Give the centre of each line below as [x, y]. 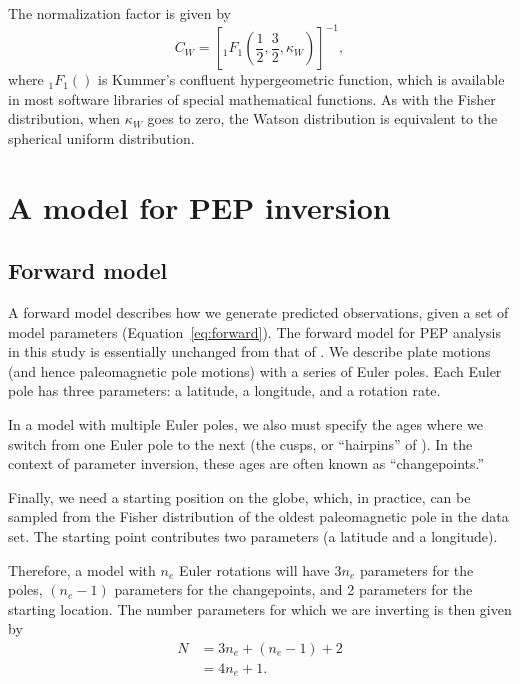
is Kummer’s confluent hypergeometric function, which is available [301, 79]
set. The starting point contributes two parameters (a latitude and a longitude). [253, 535]
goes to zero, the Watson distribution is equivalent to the [322, 118]
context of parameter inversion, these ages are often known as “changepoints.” [246, 463]
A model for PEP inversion [199, 206]
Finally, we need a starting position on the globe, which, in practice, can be [239, 496]
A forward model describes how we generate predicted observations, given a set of [258, 312]
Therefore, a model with [82, 569]
